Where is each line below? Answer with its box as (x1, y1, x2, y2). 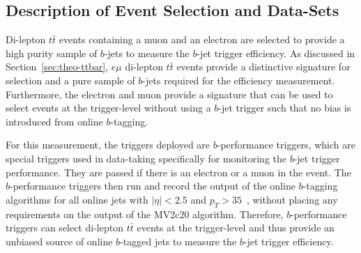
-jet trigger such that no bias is (218, 100, 351, 115)
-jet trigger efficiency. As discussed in (197, 45, 355, 60)
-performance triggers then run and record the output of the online (10, 178, 295, 193)
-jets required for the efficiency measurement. (142, 72, 335, 87)
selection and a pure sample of (6, 72, 135, 87)
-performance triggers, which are (217, 137, 355, 152)
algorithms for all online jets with (6, 192, 148, 206)
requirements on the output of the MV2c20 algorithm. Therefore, (6, 206, 284, 221)
